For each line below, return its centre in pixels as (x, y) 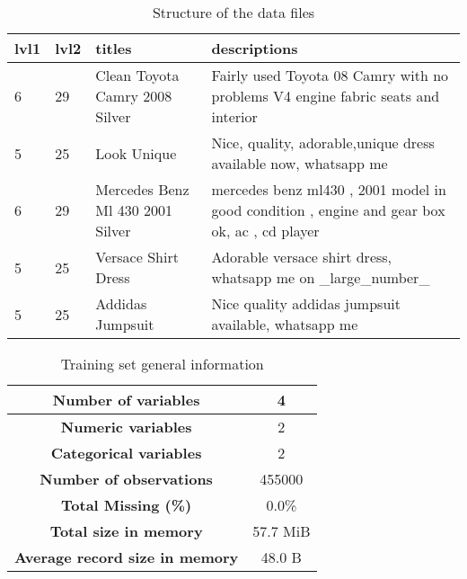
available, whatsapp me (285, 324)
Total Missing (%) (127, 505)
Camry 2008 (134, 96)
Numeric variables (126, 427)
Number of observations (126, 479)
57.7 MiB (282, 531)
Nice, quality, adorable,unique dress (323, 143)
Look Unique (136, 153)
